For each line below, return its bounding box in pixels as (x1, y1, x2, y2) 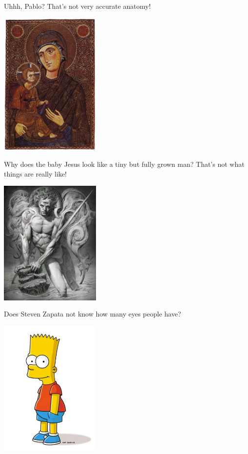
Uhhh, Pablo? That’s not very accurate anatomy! (4, 1, 151, 11)
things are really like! (4, 169, 67, 179)
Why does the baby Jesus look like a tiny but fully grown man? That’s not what (4, 159, 245, 169)
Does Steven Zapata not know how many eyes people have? (4, 309, 181, 319)
